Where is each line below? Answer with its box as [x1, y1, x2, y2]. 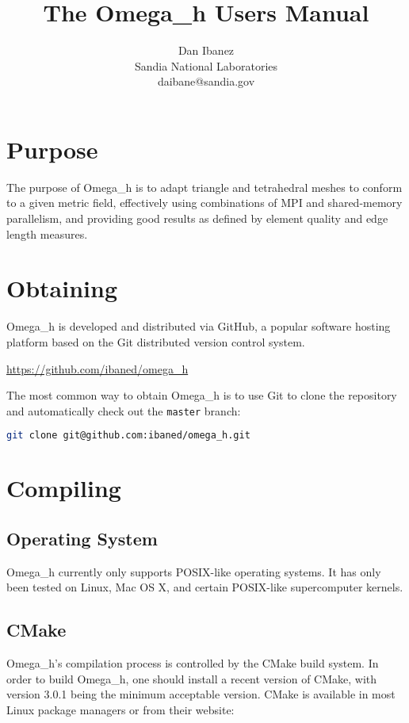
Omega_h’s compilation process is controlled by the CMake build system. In [6, 655, 379, 671]
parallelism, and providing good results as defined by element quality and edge [6, 210, 388, 227]
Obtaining [6, 272, 118, 304]
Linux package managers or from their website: [6, 702, 235, 717]
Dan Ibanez [178, 42, 235, 59]
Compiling [6, 472, 121, 504]
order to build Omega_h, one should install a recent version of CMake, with [6, 670, 377, 687]
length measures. [6, 225, 88, 242]
